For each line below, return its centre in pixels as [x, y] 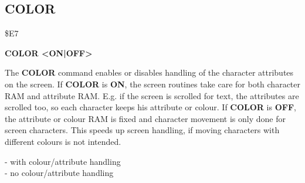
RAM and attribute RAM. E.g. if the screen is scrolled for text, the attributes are [152, 95]
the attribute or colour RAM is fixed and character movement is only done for [145, 118]
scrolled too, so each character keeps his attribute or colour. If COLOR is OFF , [150, 107]
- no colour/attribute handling [59, 173]
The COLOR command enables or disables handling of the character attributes [149, 72]
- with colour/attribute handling [63, 161]
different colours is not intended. [63, 141]
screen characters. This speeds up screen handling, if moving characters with [142, 130]
